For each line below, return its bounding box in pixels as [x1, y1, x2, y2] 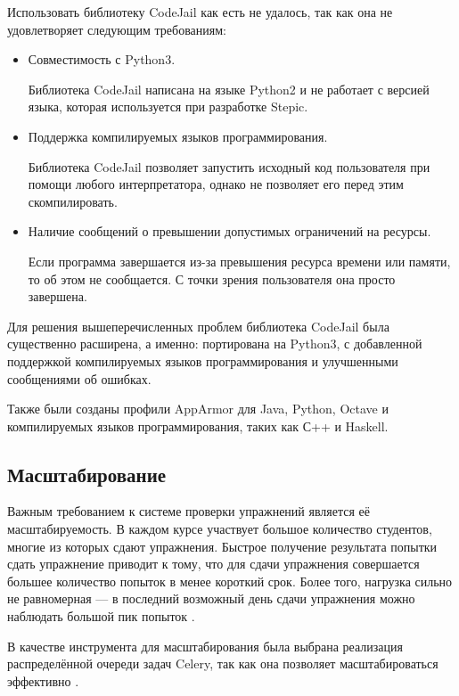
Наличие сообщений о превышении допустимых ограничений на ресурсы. [28, 222, 431, 241]
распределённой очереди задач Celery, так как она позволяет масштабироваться [7, 654, 439, 673]
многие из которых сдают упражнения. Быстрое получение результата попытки [7, 536, 438, 555]
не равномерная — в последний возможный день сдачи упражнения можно [7, 589, 415, 608]
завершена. [28, 287, 87, 306]
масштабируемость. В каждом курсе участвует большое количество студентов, [7, 520, 432, 538]
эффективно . [7, 671, 79, 690]
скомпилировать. [28, 192, 118, 210]
